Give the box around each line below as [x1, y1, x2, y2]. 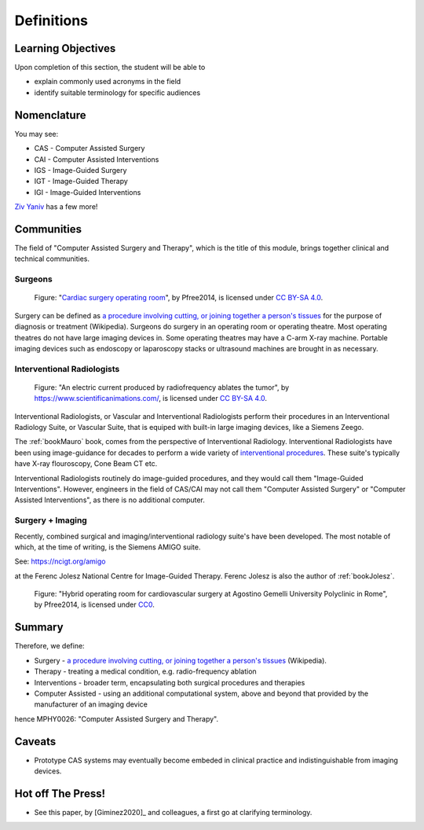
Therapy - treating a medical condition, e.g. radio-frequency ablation [34, 667, 257, 676]
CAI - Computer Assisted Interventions [34, 154, 159, 164]
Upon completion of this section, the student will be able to [14, 63, 206, 72]
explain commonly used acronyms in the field [34, 77, 181, 86]
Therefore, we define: [14, 641, 86, 651]
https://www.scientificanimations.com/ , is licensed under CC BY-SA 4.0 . [34, 394, 267, 403]
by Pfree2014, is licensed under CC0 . [34, 600, 155, 609]
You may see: [14, 129, 59, 138]
